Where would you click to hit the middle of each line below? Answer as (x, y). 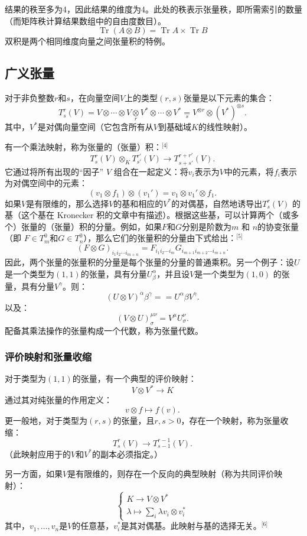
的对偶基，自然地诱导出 (217, 203)
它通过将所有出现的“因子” (54, 171)
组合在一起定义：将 (151, 171)
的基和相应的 (138, 203)
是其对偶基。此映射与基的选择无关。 (191, 526)
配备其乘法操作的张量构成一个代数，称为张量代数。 (104, 330)
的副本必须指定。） (128, 454)
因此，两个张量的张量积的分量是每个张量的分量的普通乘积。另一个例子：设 (149, 262)
